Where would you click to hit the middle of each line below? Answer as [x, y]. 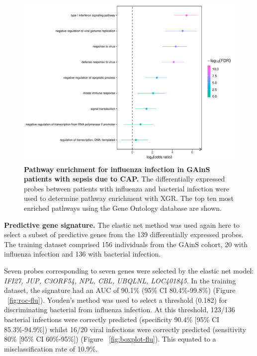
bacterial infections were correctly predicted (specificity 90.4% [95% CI [112, 319]
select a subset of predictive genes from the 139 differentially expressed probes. [124, 234]
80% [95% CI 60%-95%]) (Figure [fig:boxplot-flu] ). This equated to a [110, 339]
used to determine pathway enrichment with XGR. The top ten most [129, 198]
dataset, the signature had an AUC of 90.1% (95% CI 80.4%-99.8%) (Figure [120, 290]
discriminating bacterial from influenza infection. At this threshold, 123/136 [120, 310]
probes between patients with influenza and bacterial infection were [127, 188]
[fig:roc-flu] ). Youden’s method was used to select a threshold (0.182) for [118, 300]
